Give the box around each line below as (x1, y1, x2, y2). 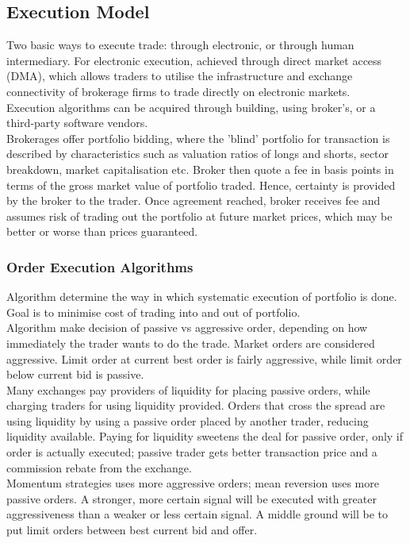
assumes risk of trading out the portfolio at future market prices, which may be (6, 207, 393, 224)
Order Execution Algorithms (6, 256, 194, 276)
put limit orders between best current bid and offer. (6, 522, 258, 538)
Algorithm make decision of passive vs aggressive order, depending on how (6, 319, 368, 336)
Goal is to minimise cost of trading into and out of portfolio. (6, 303, 301, 320)
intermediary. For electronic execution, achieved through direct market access (6, 52, 382, 68)
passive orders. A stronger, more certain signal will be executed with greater (6, 490, 377, 506)
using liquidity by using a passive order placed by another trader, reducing (6, 412, 369, 429)
